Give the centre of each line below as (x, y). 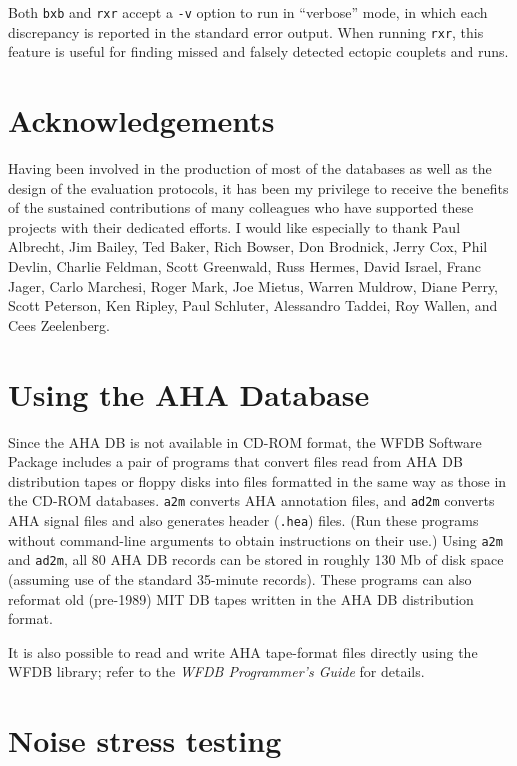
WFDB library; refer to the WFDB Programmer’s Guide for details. (216, 671)
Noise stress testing (145, 740)
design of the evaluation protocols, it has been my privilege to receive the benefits (258, 187)
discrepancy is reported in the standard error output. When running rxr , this (246, 31)
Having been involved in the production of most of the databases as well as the (250, 168)
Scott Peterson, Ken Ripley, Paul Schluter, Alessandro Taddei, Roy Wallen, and (253, 305)
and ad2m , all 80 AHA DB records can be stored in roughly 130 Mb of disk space (256, 559)
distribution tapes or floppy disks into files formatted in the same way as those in (257, 480)
